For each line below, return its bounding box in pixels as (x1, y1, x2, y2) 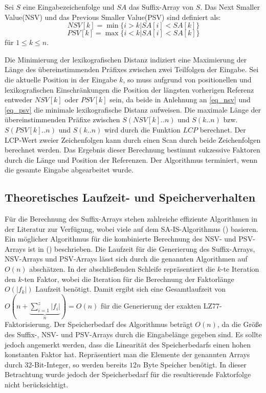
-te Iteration (221, 264, 259, 274)
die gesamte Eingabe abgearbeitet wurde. (5, 164, 134, 175)
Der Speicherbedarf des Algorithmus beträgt (54, 319, 193, 330)
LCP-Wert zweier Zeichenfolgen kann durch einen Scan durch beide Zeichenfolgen (5, 134, 261, 145)
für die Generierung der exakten (101, 300, 201, 311)
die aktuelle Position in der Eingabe (5, 74, 117, 84)
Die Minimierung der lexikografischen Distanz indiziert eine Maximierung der (5, 54, 247, 64)
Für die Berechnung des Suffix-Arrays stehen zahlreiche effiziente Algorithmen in (5, 213, 258, 224)
